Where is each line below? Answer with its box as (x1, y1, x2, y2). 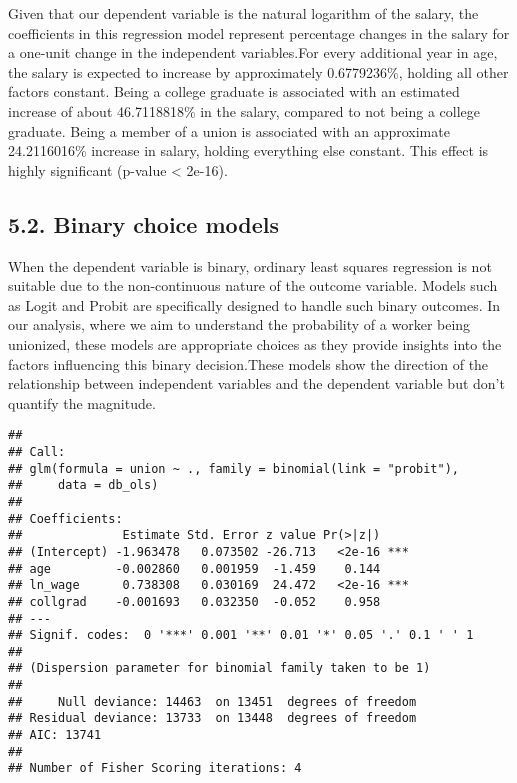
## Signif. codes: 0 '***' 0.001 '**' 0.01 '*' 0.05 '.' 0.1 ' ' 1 (8, 628, 474, 643)
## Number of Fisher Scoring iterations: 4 (8, 761, 302, 776)
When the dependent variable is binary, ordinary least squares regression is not (8, 255, 492, 276)
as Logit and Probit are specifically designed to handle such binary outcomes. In (8, 294, 501, 315)
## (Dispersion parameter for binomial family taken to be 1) (8, 661, 431, 676)
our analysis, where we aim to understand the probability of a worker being (8, 314, 471, 335)
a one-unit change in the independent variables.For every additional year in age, (8, 42, 498, 63)
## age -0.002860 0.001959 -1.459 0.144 (8, 561, 381, 576)
